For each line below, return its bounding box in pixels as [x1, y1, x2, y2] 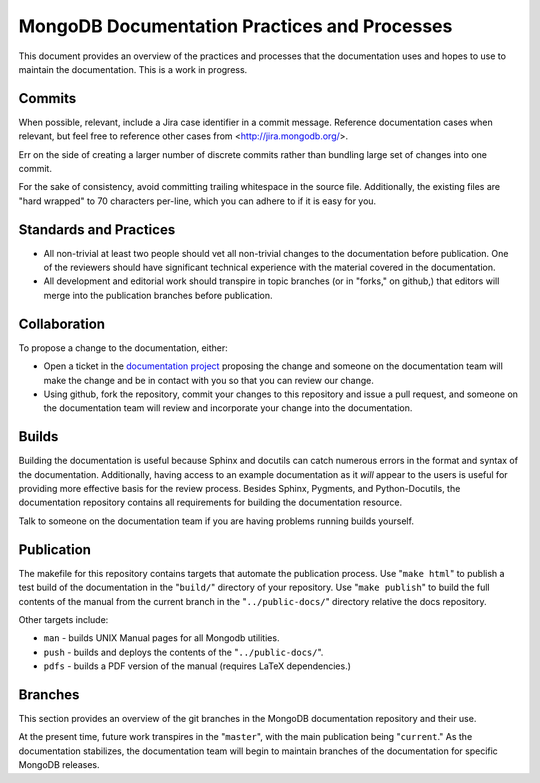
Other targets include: [18, 613, 109, 625]
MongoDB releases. [18, 759, 100, 771]
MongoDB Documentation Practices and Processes [18, 15, 453, 37]
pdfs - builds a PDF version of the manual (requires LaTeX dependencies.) [43, 660, 352, 672]
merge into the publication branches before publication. [43, 289, 273, 301]
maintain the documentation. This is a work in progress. [18, 63, 248, 75]
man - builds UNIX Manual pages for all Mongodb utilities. [43, 632, 280, 644]
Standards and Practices [18, 221, 176, 238]
